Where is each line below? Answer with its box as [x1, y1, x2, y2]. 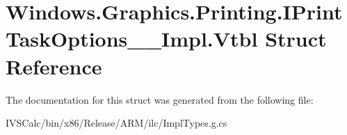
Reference [6, 51, 102, 80]
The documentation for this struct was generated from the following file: [6, 92, 314, 106]
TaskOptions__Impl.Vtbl [6, 24, 258, 53]
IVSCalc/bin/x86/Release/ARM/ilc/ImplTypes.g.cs [6, 116, 227, 130]
